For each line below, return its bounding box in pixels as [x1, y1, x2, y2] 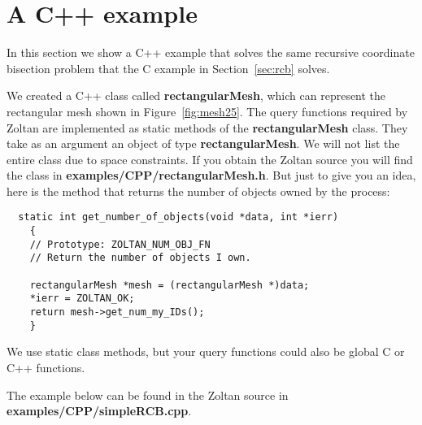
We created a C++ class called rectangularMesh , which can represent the [7, 87, 386, 104]
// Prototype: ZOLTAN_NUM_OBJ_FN [29, 238, 211, 250]
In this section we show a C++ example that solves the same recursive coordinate [7, 44, 415, 61]
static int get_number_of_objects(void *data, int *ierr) [18, 211, 339, 223]
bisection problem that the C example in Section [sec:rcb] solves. [7, 59, 330, 76]
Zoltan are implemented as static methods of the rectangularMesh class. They [7, 119, 408, 136]
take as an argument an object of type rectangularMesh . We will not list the [7, 135, 400, 152]
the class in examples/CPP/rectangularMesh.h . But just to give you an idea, [7, 167, 416, 184]
